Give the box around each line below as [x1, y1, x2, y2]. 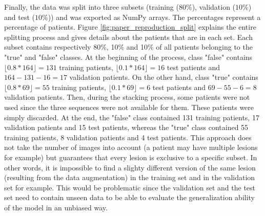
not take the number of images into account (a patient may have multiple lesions [4, 142, 258, 153]
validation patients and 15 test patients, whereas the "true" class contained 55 [4, 122, 249, 133]
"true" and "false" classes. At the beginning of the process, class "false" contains [4, 51, 253, 62]
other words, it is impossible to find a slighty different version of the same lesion [4, 162, 256, 172]
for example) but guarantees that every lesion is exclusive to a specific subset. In [4, 152, 257, 162]
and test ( [4, 11, 35, 22]
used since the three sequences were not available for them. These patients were [4, 101, 254, 112]
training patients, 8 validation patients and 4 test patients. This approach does [4, 132, 252, 142]
